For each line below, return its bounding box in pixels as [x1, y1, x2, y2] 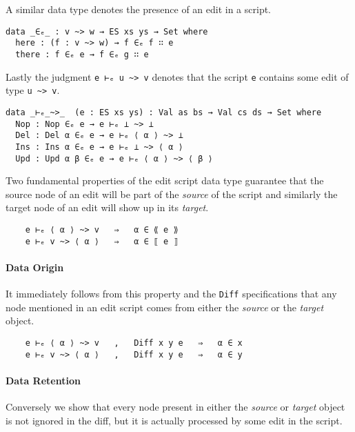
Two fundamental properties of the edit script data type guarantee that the [6, 173, 324, 188]
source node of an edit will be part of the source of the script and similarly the [6, 186, 338, 201]
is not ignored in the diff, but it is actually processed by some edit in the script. [6, 413, 343, 427]
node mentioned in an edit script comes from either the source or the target [6, 300, 324, 314]
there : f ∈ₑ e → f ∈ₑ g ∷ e [15, 49, 149, 59]
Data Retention [6, 373, 81, 387]
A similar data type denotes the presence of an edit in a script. [6, 2, 272, 16]
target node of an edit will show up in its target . [6, 200, 209, 215]
